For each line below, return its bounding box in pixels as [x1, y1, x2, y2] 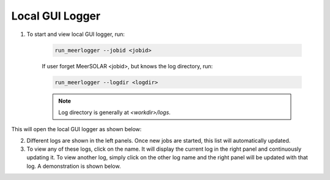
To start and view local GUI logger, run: [26, 31, 125, 38]
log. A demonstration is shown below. [26, 162, 122, 170]
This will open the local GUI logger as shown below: [11, 126, 142, 133]
